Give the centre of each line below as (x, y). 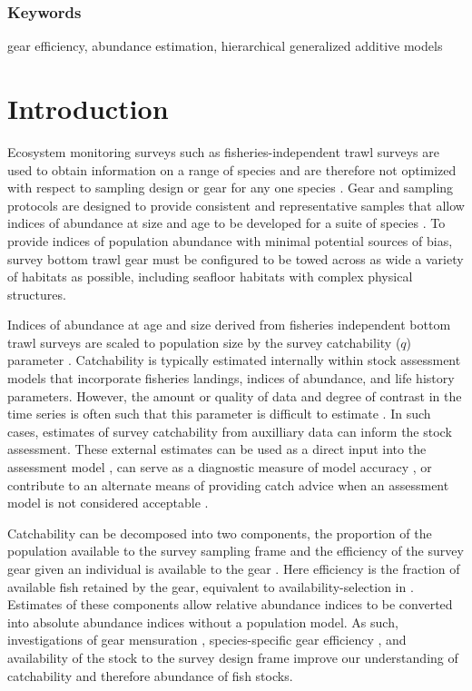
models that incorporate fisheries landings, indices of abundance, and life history (231, 378)
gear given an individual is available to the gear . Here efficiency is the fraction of (234, 568)
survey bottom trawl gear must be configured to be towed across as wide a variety (236, 258)
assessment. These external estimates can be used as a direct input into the (217, 449)
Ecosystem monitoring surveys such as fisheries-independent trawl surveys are (223, 151)
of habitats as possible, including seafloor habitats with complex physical (210, 276)
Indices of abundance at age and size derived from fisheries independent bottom (229, 325)
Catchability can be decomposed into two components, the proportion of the (220, 533)
